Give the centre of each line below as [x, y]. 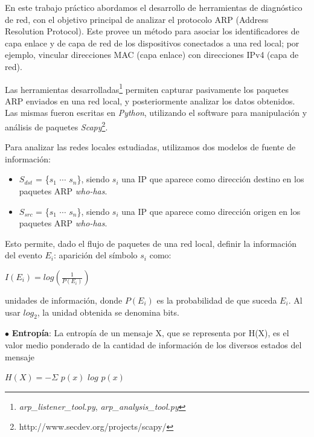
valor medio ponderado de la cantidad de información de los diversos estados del [153, 344]
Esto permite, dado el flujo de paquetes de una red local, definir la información [151, 243]
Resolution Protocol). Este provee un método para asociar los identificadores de [152, 31]
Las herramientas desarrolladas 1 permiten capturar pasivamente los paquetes [147, 88]
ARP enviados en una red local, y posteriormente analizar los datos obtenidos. [150, 100]
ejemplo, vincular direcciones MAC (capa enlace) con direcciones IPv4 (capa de [152, 55]
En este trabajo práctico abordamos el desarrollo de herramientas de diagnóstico [154, 7]
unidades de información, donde [64, 300]
